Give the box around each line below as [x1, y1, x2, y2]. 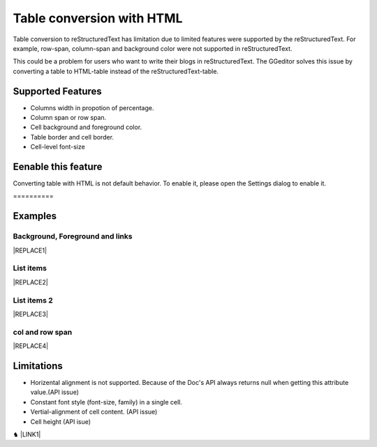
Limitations [13, 360, 63, 372]
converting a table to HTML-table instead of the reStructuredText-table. [13, 67, 219, 75]
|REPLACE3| [13, 310, 49, 318]
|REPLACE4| [13, 342, 49, 350]
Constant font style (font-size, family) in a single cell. [30, 397, 183, 406]
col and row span [13, 327, 73, 337]
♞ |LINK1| [13, 430, 41, 439]
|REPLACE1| [13, 246, 47, 255]
